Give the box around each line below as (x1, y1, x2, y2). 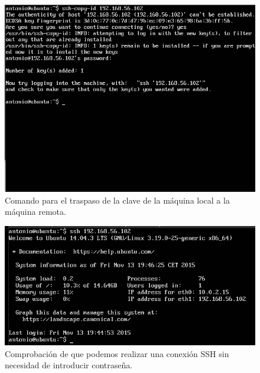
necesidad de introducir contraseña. (5, 359, 133, 371)
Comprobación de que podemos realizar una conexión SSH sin (5, 347, 229, 359)
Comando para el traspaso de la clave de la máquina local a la (5, 194, 230, 206)
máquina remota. (5, 205, 66, 218)
